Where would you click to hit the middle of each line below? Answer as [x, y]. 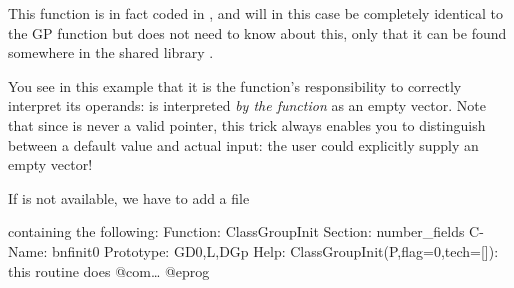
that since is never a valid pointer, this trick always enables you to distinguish [247, 124]
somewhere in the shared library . [111, 52]
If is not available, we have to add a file [129, 197]
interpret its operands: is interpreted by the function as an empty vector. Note [247, 105]
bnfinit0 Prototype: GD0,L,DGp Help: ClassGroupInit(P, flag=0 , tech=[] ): [275, 250]
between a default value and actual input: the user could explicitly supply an [243, 144]
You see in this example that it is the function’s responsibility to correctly [235, 85]
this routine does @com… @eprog [109, 270]
